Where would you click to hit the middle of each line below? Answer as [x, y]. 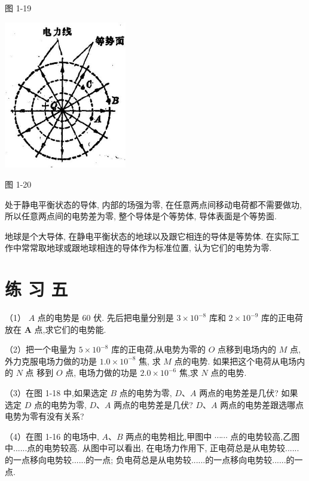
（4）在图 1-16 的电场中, [52, 436]
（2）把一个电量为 [40, 349]
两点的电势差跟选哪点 [262, 404]
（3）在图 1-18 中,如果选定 [56, 393]
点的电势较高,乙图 [265, 436]
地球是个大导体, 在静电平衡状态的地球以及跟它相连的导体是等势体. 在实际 [148, 236]
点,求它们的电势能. [70, 329]
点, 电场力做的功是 [101, 373]
